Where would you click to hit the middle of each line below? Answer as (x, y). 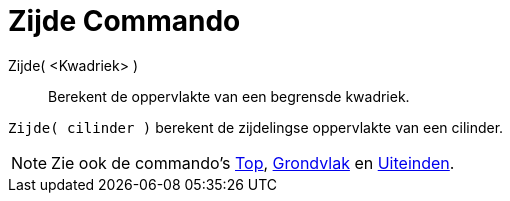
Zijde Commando (124, 21)
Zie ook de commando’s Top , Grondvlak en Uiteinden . (253, 162)
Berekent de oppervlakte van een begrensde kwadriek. (229, 96)
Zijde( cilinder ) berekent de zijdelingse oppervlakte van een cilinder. (256, 127)
